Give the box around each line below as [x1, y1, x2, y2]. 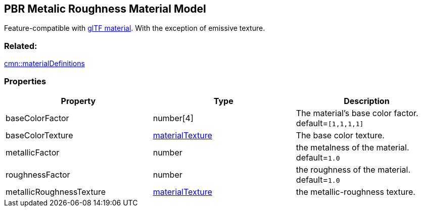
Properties [4, 76, 46, 86]
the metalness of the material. [296, 142, 409, 152]
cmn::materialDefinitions [4, 59, 85, 68]
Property [61, 95, 96, 106]
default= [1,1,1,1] [296, 118, 364, 128]
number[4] [153, 113, 194, 123]
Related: [4, 40, 37, 51]
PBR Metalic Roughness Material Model [4, 3, 206, 15]
